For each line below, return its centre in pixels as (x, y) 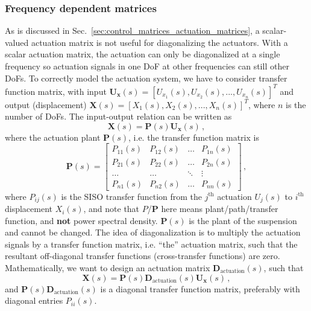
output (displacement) (46, 104)
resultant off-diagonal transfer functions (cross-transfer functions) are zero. (143, 256)
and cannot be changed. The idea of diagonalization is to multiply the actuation (153, 232)
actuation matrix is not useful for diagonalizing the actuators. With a (159, 42)
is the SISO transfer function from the (132, 196)
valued (17, 42)
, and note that (112, 209)
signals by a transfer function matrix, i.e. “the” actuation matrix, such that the (151, 244)
